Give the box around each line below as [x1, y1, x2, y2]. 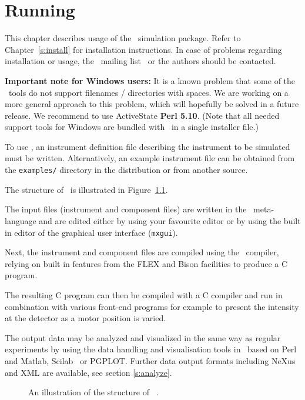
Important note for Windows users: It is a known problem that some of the [5, 74, 296, 86]
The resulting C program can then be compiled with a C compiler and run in [5, 288, 283, 301]
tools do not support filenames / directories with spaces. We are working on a [8, 86, 289, 98]
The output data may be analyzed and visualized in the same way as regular [5, 331, 281, 344]
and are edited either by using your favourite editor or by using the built [39, 214, 301, 226]
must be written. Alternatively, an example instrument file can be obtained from [5, 152, 295, 164]
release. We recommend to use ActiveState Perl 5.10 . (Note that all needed [5, 109, 280, 121]
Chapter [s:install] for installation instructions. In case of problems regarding [5, 43, 282, 55]
